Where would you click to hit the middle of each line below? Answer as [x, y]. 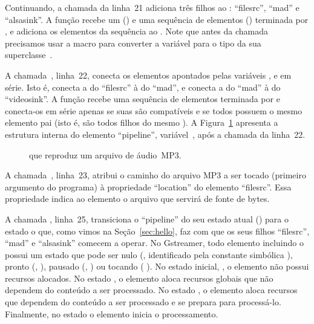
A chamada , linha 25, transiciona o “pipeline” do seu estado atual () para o [147, 219]
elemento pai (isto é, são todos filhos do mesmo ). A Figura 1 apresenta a [142, 122]
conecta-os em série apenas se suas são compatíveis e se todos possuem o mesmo [154, 110]
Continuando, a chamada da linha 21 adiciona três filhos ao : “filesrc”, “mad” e [152, 7]
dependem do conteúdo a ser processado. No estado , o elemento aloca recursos [151, 290]
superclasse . [29, 55]
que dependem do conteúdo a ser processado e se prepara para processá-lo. [143, 302]
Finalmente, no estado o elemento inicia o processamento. [112, 313]
